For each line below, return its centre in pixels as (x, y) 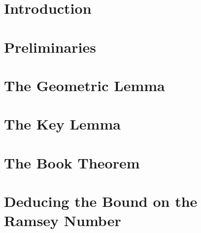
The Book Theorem (72, 162)
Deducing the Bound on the (101, 201)
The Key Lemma (62, 124)
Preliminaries (50, 47)
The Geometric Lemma (84, 85)
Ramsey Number (63, 220)
